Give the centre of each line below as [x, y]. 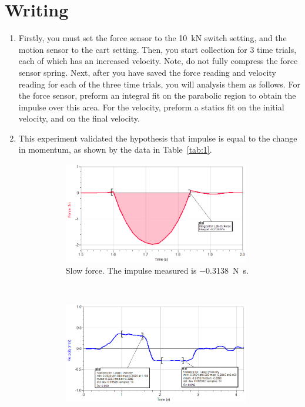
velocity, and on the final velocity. [79, 118]
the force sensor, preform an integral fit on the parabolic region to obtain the [157, 95]
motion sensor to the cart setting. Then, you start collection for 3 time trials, [157, 49]
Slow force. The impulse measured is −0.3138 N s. [157, 270]
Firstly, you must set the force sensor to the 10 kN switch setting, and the [152, 38]
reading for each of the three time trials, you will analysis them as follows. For [159, 84]
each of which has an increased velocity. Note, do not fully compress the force [158, 61]
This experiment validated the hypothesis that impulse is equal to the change [158, 138]
